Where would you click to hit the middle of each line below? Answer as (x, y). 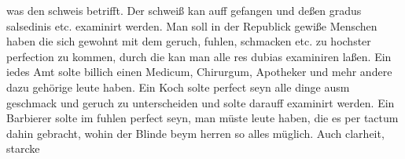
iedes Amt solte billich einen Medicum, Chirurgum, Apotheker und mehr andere (199, 72)
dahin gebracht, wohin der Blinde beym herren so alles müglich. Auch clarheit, (195, 133)
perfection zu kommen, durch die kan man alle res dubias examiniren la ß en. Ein (199, 56)
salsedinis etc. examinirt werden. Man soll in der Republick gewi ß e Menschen (192, 25)
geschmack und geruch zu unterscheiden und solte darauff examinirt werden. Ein (201, 102)
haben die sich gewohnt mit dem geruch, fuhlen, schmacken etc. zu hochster (189, 41)
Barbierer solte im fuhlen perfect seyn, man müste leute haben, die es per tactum (202, 118)
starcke (23, 148)
